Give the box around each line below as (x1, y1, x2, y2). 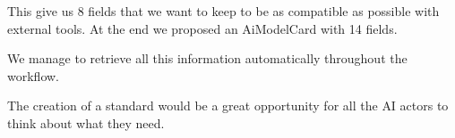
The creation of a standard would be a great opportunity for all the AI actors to (7, 96, 449, 115)
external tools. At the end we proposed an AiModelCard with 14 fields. (7, 19, 398, 37)
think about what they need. (7, 113, 165, 132)
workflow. (7, 66, 59, 85)
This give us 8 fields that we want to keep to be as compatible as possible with (7, 2, 440, 20)
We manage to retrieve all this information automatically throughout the (7, 49, 408, 68)
